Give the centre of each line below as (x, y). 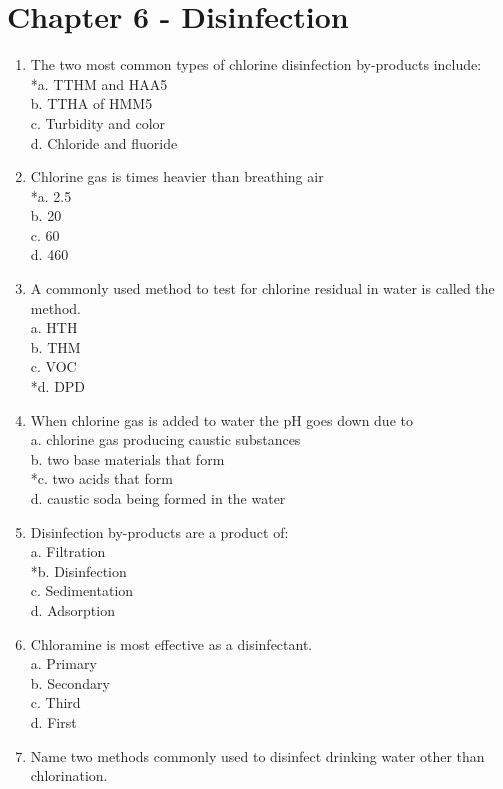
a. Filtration (68, 551)
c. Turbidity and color (98, 122)
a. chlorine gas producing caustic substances (165, 439)
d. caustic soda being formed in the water (158, 498)
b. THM (55, 346)
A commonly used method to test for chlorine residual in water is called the (262, 288)
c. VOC (53, 366)
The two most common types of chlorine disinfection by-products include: (256, 64)
